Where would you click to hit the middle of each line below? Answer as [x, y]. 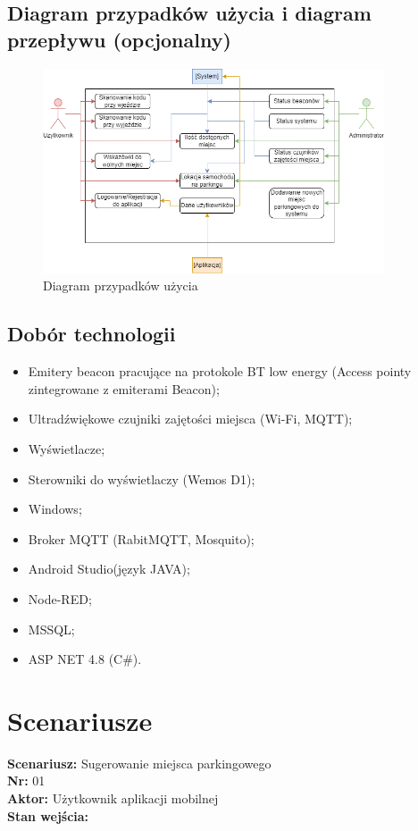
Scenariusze [80, 720]
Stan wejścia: [48, 815]
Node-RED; [60, 598]
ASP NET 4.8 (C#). [85, 659]
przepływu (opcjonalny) [119, 39]
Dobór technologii [92, 334]
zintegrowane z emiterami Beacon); [124, 388]
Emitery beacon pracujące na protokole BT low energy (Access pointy [220, 371]
